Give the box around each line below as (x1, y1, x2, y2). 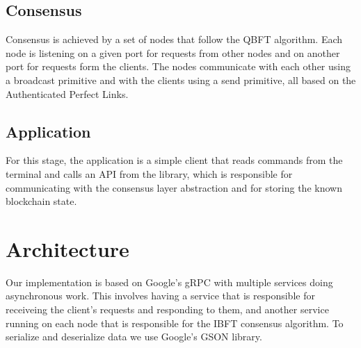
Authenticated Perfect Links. (6, 86, 129, 101)
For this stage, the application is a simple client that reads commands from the (6, 153, 343, 167)
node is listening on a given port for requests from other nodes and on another (6, 45, 340, 60)
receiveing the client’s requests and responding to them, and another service (6, 302, 329, 317)
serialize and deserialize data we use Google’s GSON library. (6, 329, 262, 344)
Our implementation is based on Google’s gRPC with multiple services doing (6, 274, 333, 289)
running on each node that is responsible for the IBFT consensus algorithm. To (6, 315, 344, 330)
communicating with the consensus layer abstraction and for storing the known (6, 180, 342, 194)
